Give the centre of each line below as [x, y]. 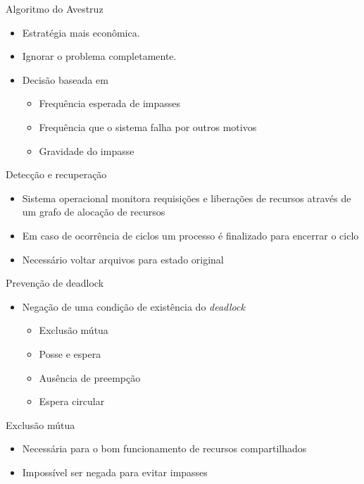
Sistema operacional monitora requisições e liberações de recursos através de [187, 198]
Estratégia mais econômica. [81, 32]
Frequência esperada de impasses [110, 103]
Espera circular [72, 401]
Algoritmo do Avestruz [55, 8]
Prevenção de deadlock [55, 283]
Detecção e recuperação [56, 174]
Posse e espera [70, 353]
